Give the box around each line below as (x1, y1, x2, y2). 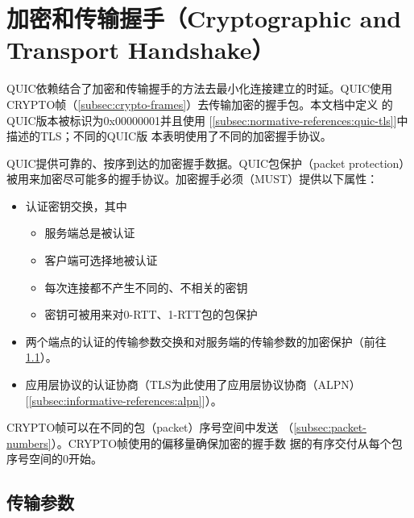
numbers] (6, 434, 52, 451)
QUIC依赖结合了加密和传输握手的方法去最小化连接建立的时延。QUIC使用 (6, 80, 393, 97)
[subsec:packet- (293, 419, 366, 436)
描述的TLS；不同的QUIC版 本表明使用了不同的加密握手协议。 (6, 127, 332, 144)
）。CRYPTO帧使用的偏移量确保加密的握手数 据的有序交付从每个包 (51, 434, 403, 451)
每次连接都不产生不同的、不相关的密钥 (44, 278, 248, 295)
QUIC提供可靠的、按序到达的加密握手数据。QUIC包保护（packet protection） (6, 154, 411, 171)
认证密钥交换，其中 (25, 197, 127, 214)
